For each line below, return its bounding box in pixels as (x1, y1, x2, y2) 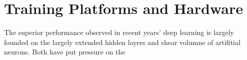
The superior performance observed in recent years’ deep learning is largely (4, 27, 234, 37)
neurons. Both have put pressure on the (4, 46, 125, 57)
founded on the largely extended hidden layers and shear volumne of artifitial (4, 36, 240, 47)
